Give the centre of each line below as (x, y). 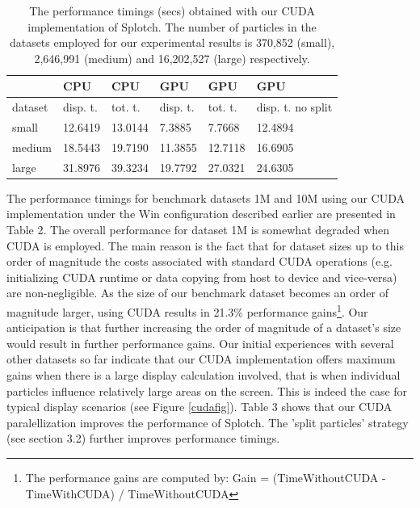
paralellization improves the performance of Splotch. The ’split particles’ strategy (208, 422)
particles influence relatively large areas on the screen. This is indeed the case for (207, 390)
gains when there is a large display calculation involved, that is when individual (204, 375)
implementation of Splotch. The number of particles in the (172, 26)
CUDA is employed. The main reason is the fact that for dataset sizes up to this (205, 245)
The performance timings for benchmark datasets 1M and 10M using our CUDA (206, 197)
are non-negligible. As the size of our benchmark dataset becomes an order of (197, 293)
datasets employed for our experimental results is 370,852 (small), (172, 42)
